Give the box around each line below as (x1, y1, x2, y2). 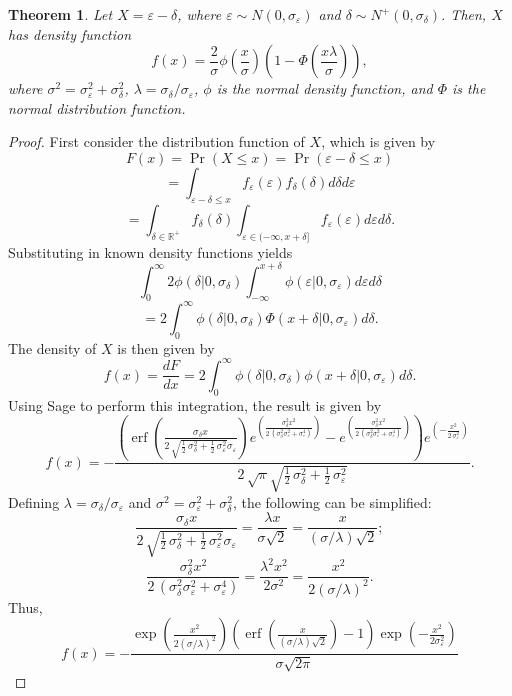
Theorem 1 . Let (8, 4, 113, 24)
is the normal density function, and (216, 78, 433, 99)
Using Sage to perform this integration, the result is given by (8, 394, 382, 415)
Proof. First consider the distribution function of (8, 131, 305, 152)
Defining (8, 491, 60, 512)
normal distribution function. (8, 97, 186, 118)
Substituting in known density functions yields (8, 241, 293, 262)
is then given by (117, 337, 215, 358)
